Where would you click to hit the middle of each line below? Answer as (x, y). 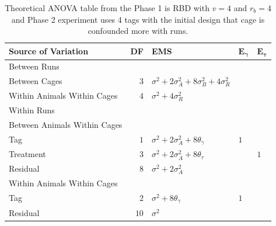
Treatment (27, 154)
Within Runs (32, 110)
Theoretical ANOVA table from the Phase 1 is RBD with (107, 8)
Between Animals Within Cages (66, 124)
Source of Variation (49, 51)
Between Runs (34, 66)
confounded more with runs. (138, 31)
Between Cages (36, 81)
